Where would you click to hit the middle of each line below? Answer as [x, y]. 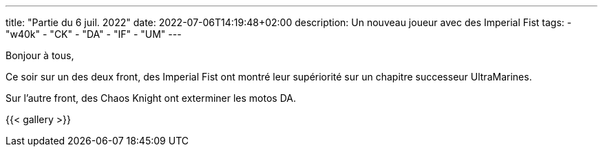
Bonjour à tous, [40, 55]
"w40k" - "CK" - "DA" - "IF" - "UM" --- [94, 34]
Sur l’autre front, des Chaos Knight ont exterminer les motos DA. [151, 98]
